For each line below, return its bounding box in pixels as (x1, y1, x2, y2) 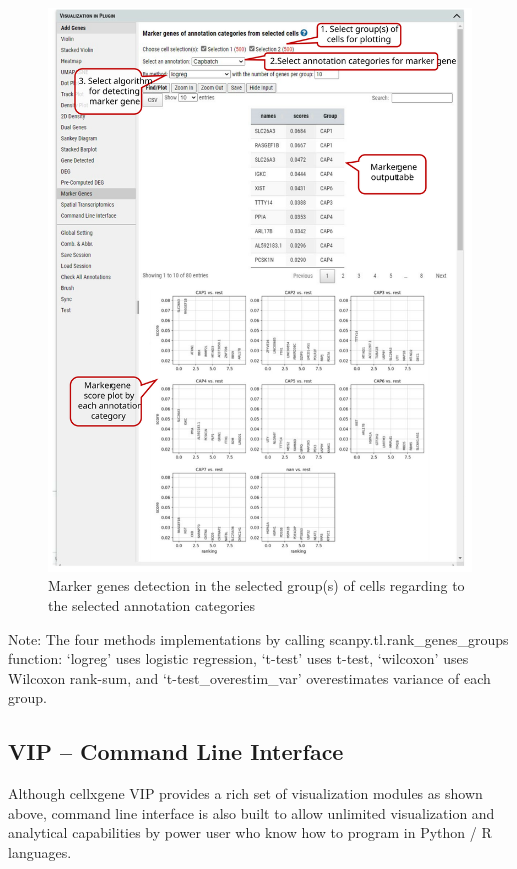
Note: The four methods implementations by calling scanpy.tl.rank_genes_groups (8, 628, 509, 649)
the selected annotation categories (48, 595, 256, 616)
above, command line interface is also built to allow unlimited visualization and (8, 802, 495, 823)
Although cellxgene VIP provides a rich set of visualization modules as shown (8, 783, 483, 804)
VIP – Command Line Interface (8, 736, 344, 767)
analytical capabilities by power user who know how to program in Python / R (8, 822, 492, 843)
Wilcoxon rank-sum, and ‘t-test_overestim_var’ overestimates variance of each (8, 667, 491, 688)
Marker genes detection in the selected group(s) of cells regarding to (48, 575, 465, 596)
